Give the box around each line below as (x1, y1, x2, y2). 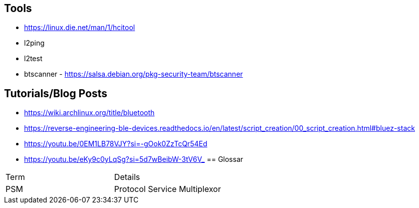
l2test (24, 54, 43, 63)
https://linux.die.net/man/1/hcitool (24, 23, 135, 32)
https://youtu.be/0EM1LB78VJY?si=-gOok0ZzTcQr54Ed (24, 139, 207, 148)
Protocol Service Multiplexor (114, 184, 221, 194)
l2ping (24, 39, 45, 48)
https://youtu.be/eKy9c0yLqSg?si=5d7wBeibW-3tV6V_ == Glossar (24, 155, 244, 164)
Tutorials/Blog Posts (4, 87, 108, 100)
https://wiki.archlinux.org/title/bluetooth (24, 108, 155, 117)
